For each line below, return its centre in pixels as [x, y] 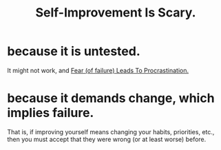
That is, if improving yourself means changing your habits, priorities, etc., [111, 131]
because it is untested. [74, 51]
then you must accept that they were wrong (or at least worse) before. [107, 139]
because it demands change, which [111, 98]
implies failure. [51, 113]
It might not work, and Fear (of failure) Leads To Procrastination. [98, 70]
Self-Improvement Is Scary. [116, 13]
